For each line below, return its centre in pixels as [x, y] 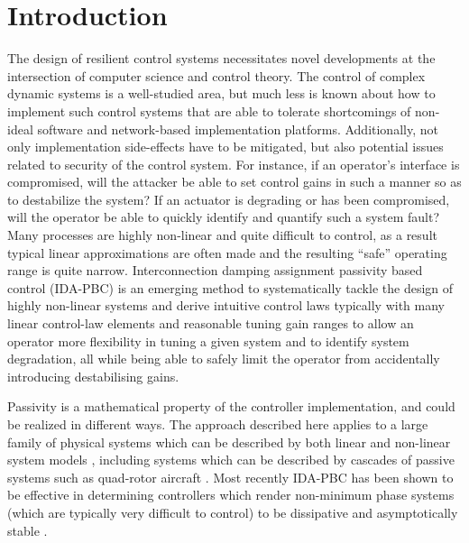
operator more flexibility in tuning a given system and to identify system [208, 341]
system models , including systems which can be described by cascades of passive [231, 460]
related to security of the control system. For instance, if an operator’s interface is [234, 164]
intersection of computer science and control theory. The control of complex [216, 75]
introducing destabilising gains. [93, 376]
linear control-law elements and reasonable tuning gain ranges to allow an [211, 323]
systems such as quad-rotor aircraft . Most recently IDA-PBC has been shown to [230, 477]
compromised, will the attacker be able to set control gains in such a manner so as [234, 182]
